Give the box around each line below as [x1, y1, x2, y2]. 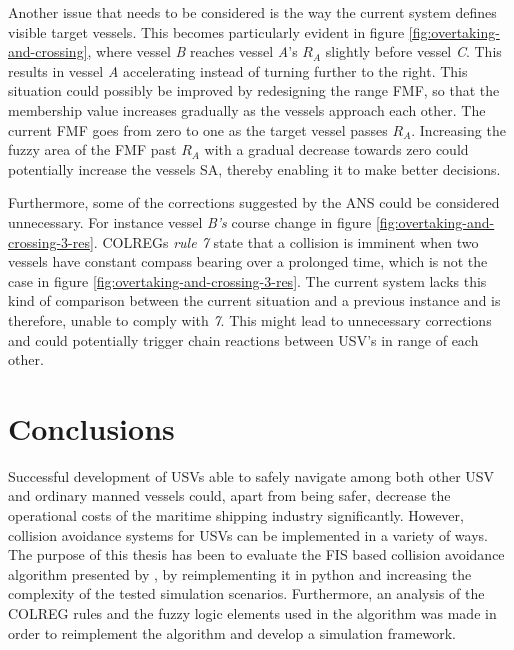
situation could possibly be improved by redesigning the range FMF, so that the [8, 80, 500, 101]
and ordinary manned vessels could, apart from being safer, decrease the [8, 485, 451, 506]
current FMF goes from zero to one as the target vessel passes [8, 119, 388, 140]
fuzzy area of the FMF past [8, 139, 177, 160]
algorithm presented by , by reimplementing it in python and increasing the [8, 563, 472, 584]
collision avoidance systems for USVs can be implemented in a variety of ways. [8, 524, 488, 545]
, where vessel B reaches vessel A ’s [87, 41, 298, 62]
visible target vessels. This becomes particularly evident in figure [8, 21, 405, 42]
